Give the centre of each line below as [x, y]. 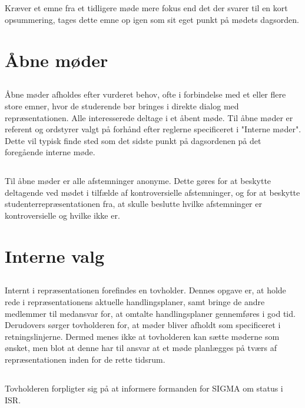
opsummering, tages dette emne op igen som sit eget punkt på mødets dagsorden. [152, 19]
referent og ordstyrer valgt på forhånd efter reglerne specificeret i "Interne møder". [153, 129]
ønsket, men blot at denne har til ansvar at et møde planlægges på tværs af [141, 348]
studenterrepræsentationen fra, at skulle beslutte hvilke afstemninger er [133, 204]
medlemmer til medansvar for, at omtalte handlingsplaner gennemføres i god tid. [150, 313]
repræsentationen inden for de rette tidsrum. [85, 359]
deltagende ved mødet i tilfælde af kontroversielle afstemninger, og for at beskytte [152, 192]
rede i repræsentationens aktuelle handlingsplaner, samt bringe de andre [135, 302]
